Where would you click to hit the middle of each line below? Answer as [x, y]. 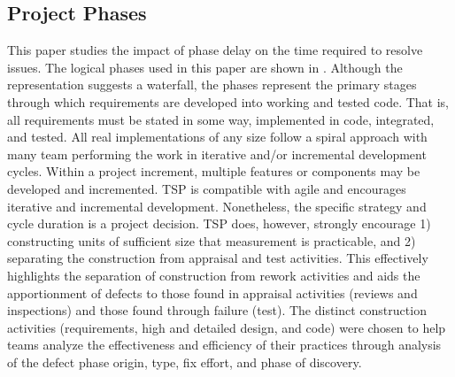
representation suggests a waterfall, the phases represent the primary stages [212, 85]
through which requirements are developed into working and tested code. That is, [228, 101]
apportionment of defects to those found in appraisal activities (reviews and [212, 292]
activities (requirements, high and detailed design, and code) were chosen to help [227, 327]
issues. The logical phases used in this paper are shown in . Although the [205, 67]
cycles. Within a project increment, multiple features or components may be [214, 171]
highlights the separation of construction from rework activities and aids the [214, 275]
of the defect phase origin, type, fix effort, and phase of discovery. [185, 362]
